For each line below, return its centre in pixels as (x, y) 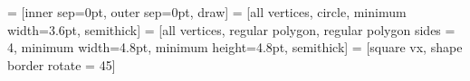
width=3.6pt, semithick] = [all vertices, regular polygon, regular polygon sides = (231, 29)
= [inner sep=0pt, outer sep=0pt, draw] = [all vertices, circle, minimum (207, 12)
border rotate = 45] (62, 64)
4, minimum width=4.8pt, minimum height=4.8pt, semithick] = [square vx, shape (235, 47)
